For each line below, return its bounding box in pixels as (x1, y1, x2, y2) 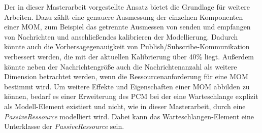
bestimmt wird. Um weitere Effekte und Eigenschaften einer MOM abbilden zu (4, 81, 250, 91)
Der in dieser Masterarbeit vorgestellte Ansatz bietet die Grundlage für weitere (4, 2, 250, 12)
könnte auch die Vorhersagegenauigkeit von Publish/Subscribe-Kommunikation (4, 41, 250, 52)
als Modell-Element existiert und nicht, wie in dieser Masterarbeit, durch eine (4, 101, 246, 111)
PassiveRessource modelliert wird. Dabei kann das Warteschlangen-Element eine (4, 111, 254, 121)
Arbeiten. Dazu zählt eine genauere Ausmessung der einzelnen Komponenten (4, 11, 243, 22)
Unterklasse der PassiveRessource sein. (4, 121, 124, 131)
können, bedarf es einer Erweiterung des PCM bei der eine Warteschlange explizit (4, 91, 258, 102)
